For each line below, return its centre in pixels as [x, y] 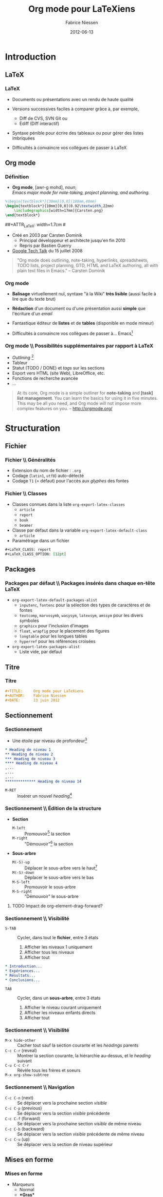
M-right [20, 838]
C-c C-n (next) [19, 1098]
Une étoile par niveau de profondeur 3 [50, 740]
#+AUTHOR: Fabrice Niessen [36, 696]
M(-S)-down [23, 872]
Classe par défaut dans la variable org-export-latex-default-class [80, 530]
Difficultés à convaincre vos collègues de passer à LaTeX [69, 147]
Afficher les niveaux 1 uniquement [58, 947]
